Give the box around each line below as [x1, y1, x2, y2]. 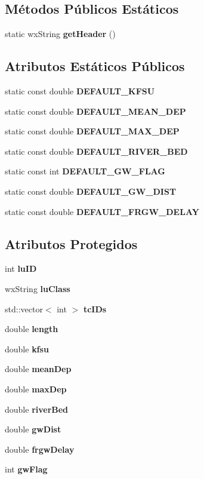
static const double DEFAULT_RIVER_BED [5, 145, 188, 157]
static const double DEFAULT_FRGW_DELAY [5, 205, 199, 217]
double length [5, 323, 58, 335]
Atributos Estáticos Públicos [5, 57, 185, 75]
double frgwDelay [5, 443, 75, 455]
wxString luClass [5, 282, 70, 294]
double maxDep [5, 382, 67, 395]
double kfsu [5, 342, 49, 355]
